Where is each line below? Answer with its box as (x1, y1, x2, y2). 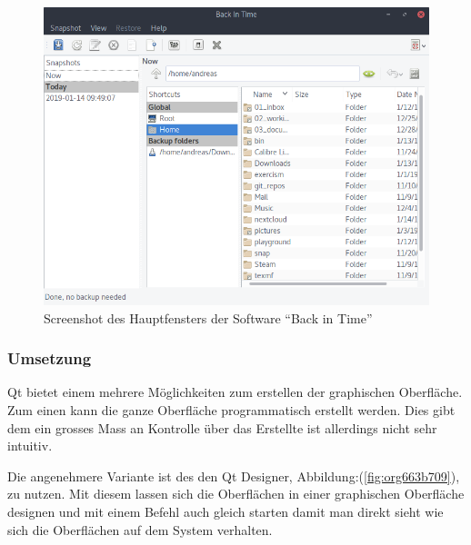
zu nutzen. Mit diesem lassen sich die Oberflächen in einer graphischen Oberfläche (7, 484, 465, 503)
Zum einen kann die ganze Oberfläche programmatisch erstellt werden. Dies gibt (7, 400, 456, 419)
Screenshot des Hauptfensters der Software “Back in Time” (44, 308, 373, 327)
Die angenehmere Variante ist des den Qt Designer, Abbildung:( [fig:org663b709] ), (7, 466, 460, 485)
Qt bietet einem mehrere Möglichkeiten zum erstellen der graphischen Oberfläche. (7, 382, 463, 401)
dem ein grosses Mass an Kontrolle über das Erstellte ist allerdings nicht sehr (7, 418, 437, 437)
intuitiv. (7, 436, 53, 455)
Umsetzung (7, 347, 92, 370)
